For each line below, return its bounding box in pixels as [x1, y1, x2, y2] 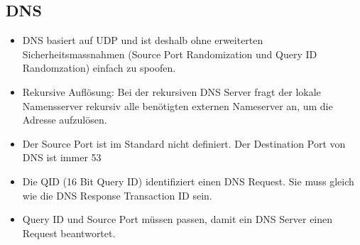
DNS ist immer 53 [22, 150, 102, 165]
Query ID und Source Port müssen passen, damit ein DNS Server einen [22, 212, 333, 227]
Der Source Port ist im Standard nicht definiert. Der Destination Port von [22, 136, 346, 151]
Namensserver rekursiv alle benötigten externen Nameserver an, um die [22, 98, 333, 113]
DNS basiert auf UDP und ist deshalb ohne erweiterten [22, 33, 263, 48]
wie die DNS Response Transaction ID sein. [22, 187, 212, 202]
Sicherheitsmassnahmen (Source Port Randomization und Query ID [22, 46, 317, 61]
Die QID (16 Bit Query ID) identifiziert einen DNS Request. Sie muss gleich [22, 173, 354, 188]
